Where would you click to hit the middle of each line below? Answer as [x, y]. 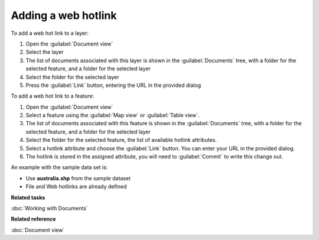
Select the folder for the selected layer [72, 77]
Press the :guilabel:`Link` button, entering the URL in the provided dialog [113, 85]
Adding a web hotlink [64, 15]
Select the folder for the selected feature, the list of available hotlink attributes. [121, 140]
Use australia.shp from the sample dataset [78, 178]
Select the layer [45, 52]
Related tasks [28, 197]
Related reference [33, 219]
